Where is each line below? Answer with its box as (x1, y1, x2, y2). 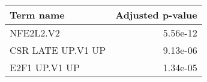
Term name (10, 8, 65, 22)
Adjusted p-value (115, 8, 197, 22)
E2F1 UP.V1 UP (10, 60, 80, 74)
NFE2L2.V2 (10, 26, 60, 40)
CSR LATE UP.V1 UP (10, 43, 106, 57)
